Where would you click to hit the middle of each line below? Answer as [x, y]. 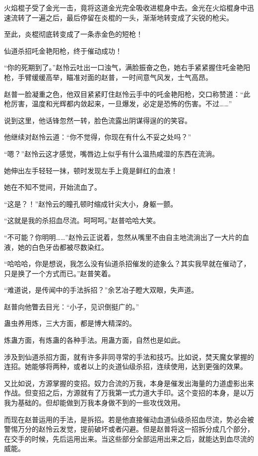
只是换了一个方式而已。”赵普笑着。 [60, 273]
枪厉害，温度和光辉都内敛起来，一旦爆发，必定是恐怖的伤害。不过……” [118, 104]
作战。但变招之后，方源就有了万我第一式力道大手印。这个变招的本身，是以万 [129, 393]
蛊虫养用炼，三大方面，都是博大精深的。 [70, 323]
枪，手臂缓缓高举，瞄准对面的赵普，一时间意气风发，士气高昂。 [108, 77]
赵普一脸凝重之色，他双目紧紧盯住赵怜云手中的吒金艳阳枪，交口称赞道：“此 [127, 94]
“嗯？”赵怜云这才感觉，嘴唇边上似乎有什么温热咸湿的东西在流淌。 [112, 153]
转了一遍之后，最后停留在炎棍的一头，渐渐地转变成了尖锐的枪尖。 [125, 17]
